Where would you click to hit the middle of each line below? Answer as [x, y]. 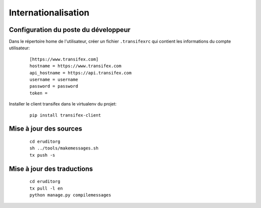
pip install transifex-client [65, 115]
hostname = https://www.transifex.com [76, 66]
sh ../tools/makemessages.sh [64, 148]
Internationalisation [49, 13]
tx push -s [43, 155]
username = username [54, 80]
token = [39, 93]
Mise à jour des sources [45, 129]
